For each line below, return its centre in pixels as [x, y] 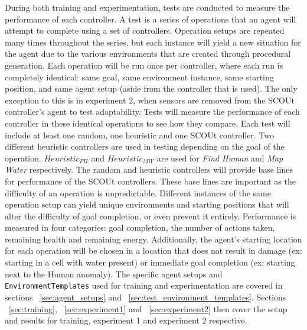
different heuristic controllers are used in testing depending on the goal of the [145, 146]
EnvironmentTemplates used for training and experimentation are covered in [144, 285]
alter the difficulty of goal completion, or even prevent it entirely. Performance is [151, 216]
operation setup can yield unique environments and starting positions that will [147, 204]
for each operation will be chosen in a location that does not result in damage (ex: [153, 250]
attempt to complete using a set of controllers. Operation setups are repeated [145, 30]
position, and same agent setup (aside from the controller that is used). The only [151, 88]
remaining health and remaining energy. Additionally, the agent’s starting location [153, 239]
